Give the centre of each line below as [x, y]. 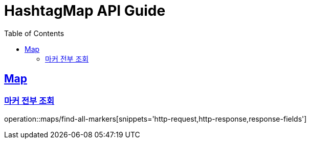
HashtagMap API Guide [85, 11]
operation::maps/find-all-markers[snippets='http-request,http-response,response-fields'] [156, 119]
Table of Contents [34, 33]
